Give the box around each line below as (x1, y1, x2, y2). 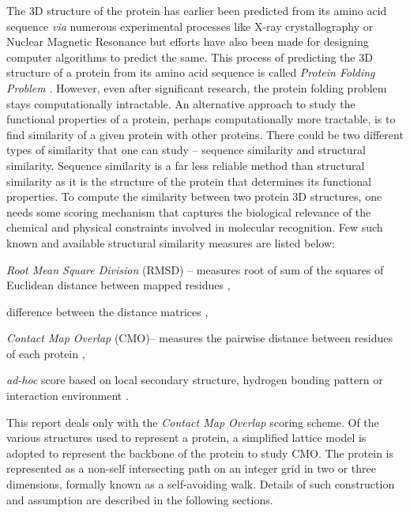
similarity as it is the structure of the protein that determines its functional (6, 172, 371, 189)
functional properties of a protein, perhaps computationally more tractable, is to (6, 111, 396, 127)
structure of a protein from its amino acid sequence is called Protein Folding (6, 64, 375, 81)
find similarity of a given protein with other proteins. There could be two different (6, 126, 404, 142)
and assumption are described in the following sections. (6, 491, 273, 507)
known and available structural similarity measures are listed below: (6, 234, 335, 251)
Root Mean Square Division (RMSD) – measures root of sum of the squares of (6, 261, 384, 277)
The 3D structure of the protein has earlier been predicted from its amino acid (6, 2, 387, 18)
